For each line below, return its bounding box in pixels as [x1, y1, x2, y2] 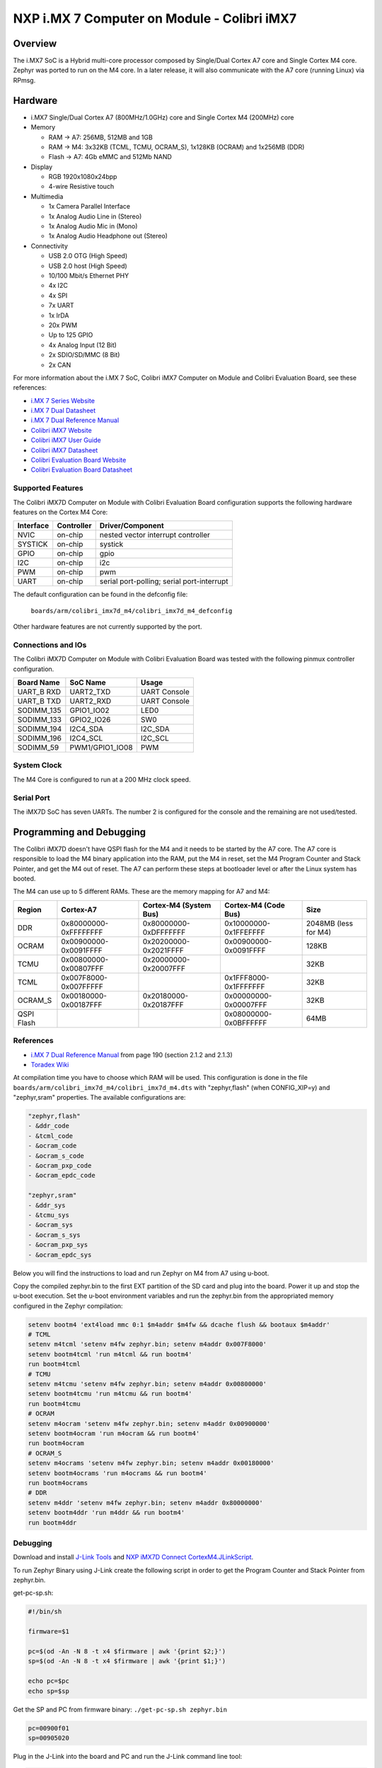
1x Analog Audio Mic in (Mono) [48, 222, 138, 231]
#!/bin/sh [28, 1607, 62, 1616]
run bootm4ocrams [28, 1479, 88, 1487]
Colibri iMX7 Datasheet [30, 446, 98, 454]
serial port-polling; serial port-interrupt [99, 576, 229, 586]
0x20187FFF [142, 999, 184, 1009]
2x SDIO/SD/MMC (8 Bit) [48, 351, 120, 359]
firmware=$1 [28, 1627, 70, 1636]
